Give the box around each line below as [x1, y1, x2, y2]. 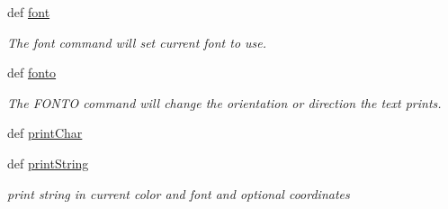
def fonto [7, 63, 57, 82]
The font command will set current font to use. [7, 32, 267, 51]
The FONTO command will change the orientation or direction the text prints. [7, 93, 442, 112]
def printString [7, 153, 89, 172]
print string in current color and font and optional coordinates [7, 184, 350, 203]
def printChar [7, 123, 83, 142]
